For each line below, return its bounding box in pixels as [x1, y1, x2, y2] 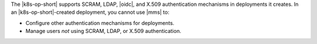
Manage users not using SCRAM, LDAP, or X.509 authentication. [25, 28, 181, 35]
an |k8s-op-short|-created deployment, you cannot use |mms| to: [11, 9, 170, 16]
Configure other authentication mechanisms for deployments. [25, 19, 174, 26]
